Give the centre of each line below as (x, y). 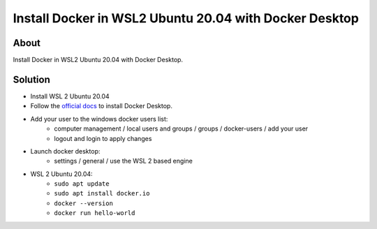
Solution (31, 79)
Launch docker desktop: (65, 151)
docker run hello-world (95, 213)
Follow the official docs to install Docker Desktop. (101, 106)
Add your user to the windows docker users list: (99, 119)
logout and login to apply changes (103, 138)
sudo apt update (82, 184)
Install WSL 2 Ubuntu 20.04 (70, 96)
